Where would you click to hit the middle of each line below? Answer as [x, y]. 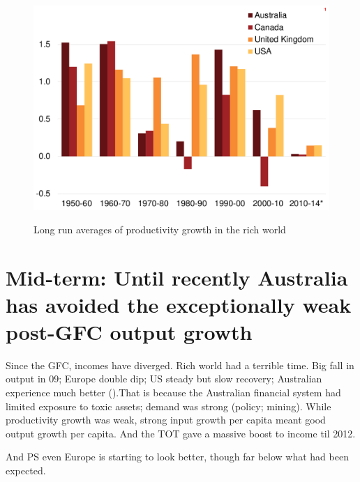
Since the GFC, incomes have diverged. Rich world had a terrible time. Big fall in [180, 365]
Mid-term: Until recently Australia [177, 277]
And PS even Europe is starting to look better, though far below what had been [177, 457]
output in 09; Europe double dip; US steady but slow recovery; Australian [164, 379]
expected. [26, 470]
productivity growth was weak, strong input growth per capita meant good [166, 420]
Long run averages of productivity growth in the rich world [160, 229]
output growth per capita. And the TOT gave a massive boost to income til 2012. [181, 433]
